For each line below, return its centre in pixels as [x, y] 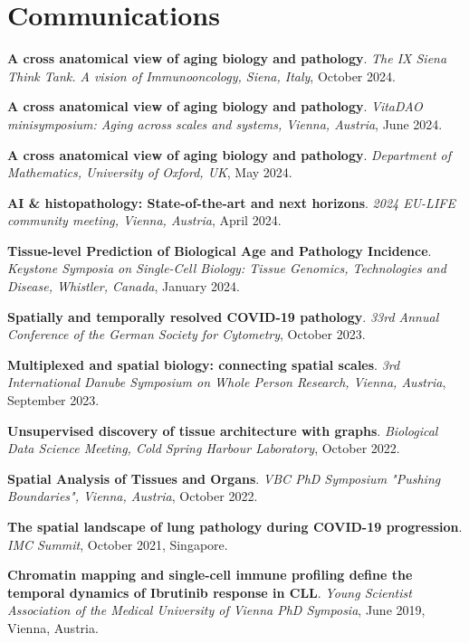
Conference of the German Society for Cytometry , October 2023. [187, 334]
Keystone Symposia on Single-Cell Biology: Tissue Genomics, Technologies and [227, 268]
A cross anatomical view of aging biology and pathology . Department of [230, 154]
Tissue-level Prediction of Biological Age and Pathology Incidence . [220, 250]
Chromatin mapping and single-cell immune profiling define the [210, 575]
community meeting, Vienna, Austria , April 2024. [144, 220]
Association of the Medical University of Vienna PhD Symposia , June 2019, [216, 610]
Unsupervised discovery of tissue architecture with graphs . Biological [223, 430]
